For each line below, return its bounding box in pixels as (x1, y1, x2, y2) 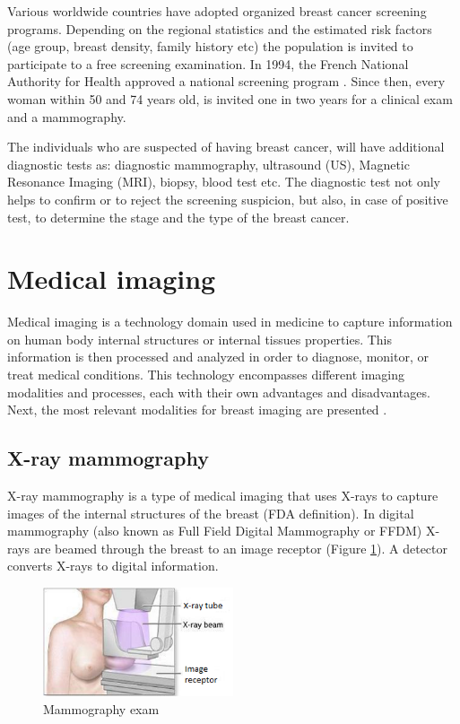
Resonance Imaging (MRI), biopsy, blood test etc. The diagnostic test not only (7, 172, 440, 191)
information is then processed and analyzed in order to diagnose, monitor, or (7, 347, 429, 366)
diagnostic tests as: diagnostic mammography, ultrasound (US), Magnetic (7, 154, 410, 173)
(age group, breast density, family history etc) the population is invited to (7, 37, 413, 56)
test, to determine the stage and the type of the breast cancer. (7, 207, 350, 226)
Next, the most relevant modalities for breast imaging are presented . (7, 400, 387, 419)
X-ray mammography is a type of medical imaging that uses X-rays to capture (7, 486, 438, 505)
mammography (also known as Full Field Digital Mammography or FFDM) (7, 521, 422, 540)
